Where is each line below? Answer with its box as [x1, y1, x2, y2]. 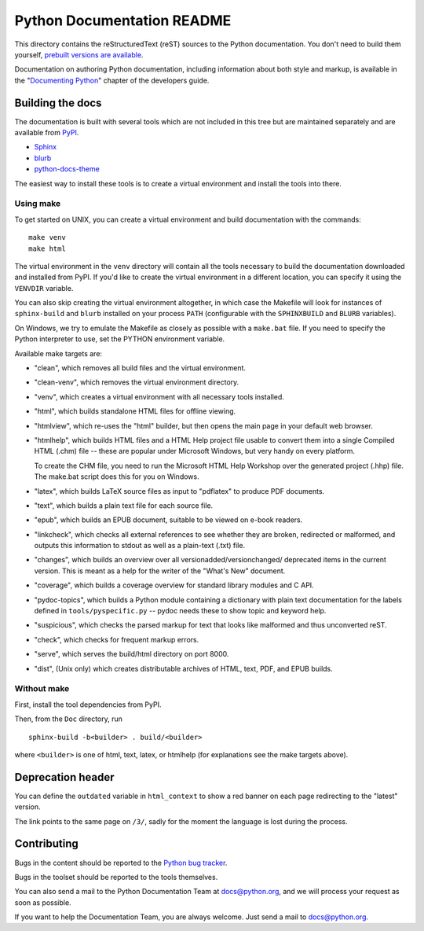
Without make [14, 683, 70, 694]
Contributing [14, 837, 79, 851]
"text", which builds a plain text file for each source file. [34, 500, 214, 510]
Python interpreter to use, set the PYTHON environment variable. [14, 334, 225, 344]
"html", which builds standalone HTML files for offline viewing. [34, 407, 236, 416]
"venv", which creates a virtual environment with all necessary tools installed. [34, 392, 284, 401]
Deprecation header [14, 771, 115, 784]
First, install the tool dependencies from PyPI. [14, 700, 162, 709]
